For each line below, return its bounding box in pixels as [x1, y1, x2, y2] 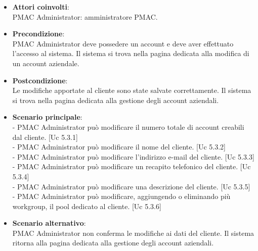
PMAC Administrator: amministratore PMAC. [12, 11, 158, 22]
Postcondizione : [12, 75, 68, 85]
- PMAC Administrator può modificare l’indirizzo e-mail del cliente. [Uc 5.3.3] [12, 151, 254, 162]
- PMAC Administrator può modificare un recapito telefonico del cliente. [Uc [12, 161, 251, 172]
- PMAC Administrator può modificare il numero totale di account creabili [12, 121, 244, 132]
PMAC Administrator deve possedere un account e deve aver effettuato [12, 38, 234, 48]
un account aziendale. [12, 58, 79, 68]
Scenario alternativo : [12, 218, 86, 228]
